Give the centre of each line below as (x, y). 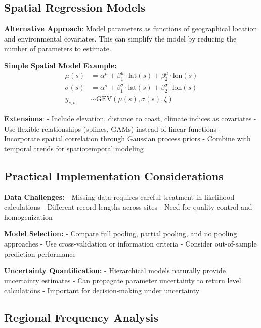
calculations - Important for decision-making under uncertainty (102, 290)
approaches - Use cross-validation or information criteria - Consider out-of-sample (130, 244)
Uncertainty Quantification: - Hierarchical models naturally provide (115, 271)
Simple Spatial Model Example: (60, 65)
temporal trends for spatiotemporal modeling (74, 148)
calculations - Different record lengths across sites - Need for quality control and (128, 207)
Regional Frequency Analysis (81, 318)
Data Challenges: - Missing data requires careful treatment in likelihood (119, 197)
